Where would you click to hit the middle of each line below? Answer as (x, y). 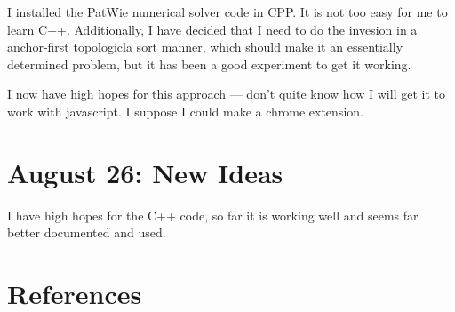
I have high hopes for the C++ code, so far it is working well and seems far (213, 215)
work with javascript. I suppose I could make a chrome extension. (185, 111)
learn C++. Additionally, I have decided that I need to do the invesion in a (212, 29)
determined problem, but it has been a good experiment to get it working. (209, 64)
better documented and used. (87, 232)
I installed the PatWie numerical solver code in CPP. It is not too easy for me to (227, 12)
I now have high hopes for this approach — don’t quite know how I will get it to (226, 94)
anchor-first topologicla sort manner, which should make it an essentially (205, 47)
